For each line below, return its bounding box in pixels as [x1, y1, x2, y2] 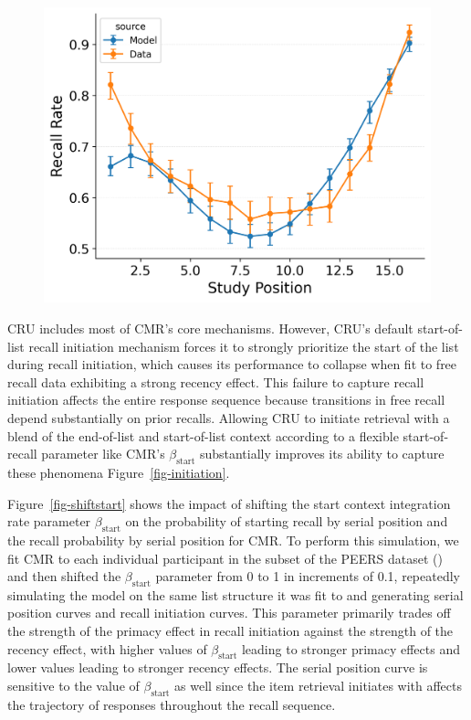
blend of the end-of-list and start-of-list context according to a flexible [7, 426, 399, 445]
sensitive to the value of [7, 676, 140, 695]
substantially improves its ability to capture [199, 444, 445, 463]
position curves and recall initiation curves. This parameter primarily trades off [7, 603, 451, 622]
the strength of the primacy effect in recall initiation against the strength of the [7, 621, 454, 641]
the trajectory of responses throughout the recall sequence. [7, 694, 336, 714]
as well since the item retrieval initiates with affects [174, 676, 463, 695]
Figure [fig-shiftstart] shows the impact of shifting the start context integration [7, 493, 451, 513]
